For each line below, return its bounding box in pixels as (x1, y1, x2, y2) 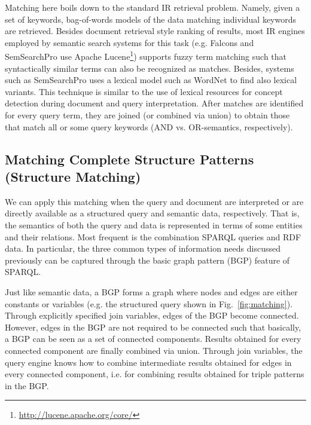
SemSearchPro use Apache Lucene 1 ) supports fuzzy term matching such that (5, 48, 287, 63)
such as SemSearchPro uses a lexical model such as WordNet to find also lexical (5, 74, 297, 86)
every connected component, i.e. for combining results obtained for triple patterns (5, 368, 304, 380)
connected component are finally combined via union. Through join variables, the (5, 344, 303, 356)
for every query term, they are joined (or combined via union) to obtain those (5, 109, 290, 121)
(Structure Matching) (5, 167, 141, 185)
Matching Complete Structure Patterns (5, 149, 254, 168)
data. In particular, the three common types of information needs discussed (5, 242, 280, 255)
